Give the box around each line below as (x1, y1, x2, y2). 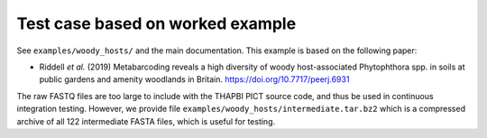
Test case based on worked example (16, 14, 297, 33)
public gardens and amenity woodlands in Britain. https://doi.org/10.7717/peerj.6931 (39, 74, 350, 85)
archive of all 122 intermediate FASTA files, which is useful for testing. (16, 115, 276, 126)
